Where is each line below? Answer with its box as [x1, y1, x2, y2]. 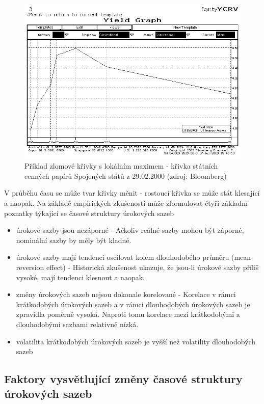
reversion [16, 261, 44, 272]
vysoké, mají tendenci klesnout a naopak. [16, 272, 145, 282]
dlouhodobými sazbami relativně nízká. [16, 318, 139, 329]
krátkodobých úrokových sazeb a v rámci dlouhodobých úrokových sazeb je [16, 299, 250, 309]
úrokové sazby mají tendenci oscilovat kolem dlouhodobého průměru [16, 252, 229, 262]
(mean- [231, 252, 253, 262]
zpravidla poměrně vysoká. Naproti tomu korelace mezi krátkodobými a [16, 309, 240, 319]
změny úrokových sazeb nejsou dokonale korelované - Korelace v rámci [16, 289, 236, 300]
